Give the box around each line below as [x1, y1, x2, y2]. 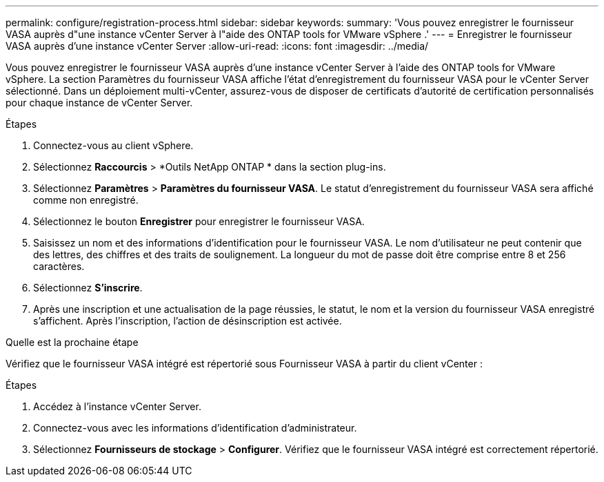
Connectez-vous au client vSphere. [33, 139, 194, 151]
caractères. [33, 260, 85, 272]
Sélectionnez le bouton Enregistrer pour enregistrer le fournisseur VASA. [33, 215, 365, 227]
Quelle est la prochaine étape [6, 336, 139, 348]
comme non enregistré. [33, 194, 139, 206]
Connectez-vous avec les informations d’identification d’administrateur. [33, 422, 357, 434]
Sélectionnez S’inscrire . [33, 282, 143, 293]
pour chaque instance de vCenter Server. [6, 97, 193, 108]
